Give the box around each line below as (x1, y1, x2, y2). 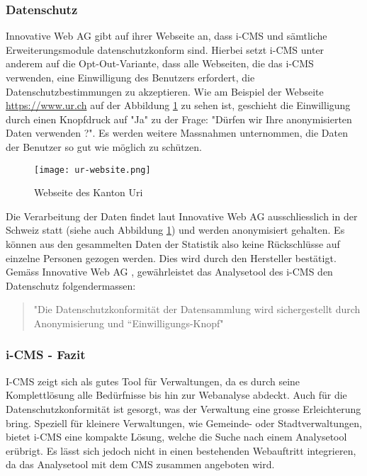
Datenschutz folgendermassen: (6, 278, 136, 293)
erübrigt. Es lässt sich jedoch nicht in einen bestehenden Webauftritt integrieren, (6, 443, 356, 458)
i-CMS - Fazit (6, 346, 86, 363)
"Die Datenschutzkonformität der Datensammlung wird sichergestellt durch (33, 302, 361, 317)
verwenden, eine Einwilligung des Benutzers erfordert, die (6, 70, 255, 84)
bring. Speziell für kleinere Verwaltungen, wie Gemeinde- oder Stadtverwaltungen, (6, 415, 362, 430)
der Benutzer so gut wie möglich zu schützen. (6, 139, 202, 154)
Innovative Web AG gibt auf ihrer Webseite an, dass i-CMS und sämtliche (6, 28, 327, 43)
